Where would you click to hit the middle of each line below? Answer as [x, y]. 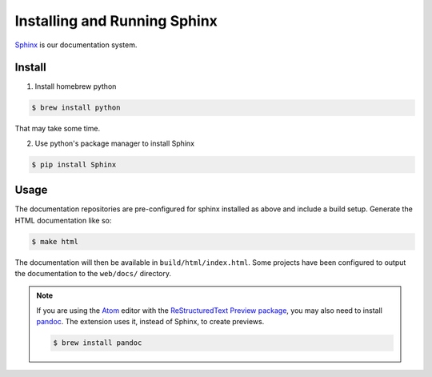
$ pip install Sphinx [74, 164]
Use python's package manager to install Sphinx [115, 143]
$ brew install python [76, 108]
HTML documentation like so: [63, 220]
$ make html [55, 241]
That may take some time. [57, 129]
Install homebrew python [76, 86]
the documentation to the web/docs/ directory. [93, 274]
